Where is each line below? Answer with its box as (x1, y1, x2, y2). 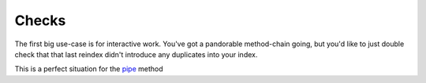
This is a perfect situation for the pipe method (14, 64, 163, 74)
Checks (14, 12, 66, 29)
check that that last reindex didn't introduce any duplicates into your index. (14, 49, 258, 59)
